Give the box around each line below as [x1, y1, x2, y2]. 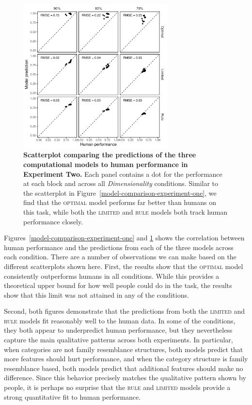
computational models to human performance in [23, 159, 188, 169]
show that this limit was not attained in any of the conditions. [4, 289, 189, 300]
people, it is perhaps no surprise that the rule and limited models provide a [4, 382, 231, 392]
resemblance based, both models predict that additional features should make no [4, 363, 243, 373]
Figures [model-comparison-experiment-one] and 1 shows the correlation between [4, 233, 245, 243]
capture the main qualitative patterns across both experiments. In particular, [4, 335, 233, 345]
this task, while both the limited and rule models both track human [23, 206, 228, 217]
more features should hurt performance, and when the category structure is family [4, 354, 248, 364]
